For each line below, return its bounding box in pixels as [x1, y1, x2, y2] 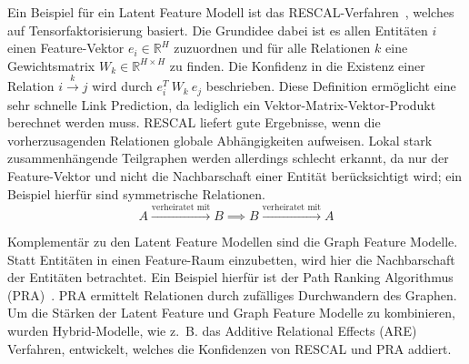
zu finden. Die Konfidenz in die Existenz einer [169, 56, 425, 75]
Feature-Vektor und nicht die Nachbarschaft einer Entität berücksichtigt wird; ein [7, 167, 463, 185]
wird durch [92, 76, 153, 96]
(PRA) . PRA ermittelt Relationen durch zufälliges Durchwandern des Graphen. [7, 285, 457, 304]
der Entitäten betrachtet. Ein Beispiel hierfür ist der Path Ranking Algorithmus [7, 268, 454, 287]
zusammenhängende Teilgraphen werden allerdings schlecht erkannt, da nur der [7, 148, 449, 167]
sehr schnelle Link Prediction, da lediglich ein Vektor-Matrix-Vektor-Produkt [7, 95, 436, 114]
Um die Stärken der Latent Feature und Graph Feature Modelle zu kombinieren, [7, 303, 455, 322]
